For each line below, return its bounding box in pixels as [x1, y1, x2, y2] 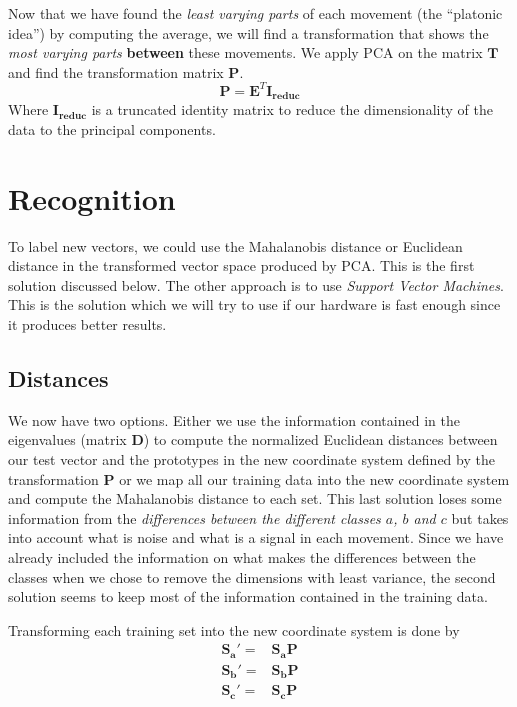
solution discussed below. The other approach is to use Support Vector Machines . [8, 274, 504, 295]
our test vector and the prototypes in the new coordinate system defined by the [8, 449, 495, 469]
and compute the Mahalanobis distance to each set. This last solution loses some [8, 488, 502, 509]
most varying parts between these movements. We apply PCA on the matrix [8, 42, 483, 63]
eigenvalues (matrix [8, 429, 127, 450]
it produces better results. [8, 314, 167, 335]
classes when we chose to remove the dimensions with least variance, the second [8, 566, 496, 587]
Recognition [8, 177, 176, 218]
